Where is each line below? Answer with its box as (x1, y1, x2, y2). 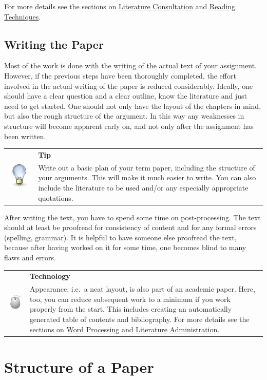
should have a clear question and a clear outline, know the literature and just (4, 90, 247, 101)
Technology (29, 271, 70, 281)
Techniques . (4, 11, 41, 22)
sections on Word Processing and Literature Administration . (29, 324, 220, 334)
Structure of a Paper (4, 356, 154, 377)
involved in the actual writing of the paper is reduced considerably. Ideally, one (4, 80, 253, 91)
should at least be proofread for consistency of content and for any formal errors (4, 222, 257, 233)
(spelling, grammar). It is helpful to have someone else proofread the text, (4, 232, 237, 242)
